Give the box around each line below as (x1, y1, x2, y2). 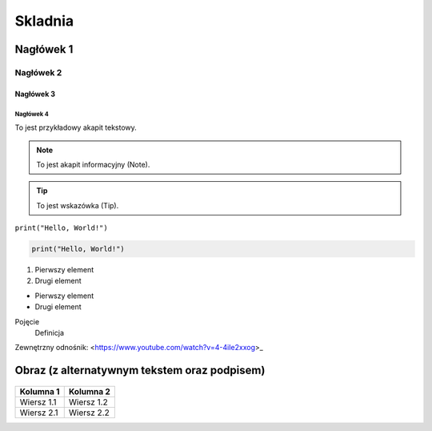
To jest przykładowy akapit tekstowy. (14, 123, 138, 132)
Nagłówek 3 (14, 89, 56, 99)
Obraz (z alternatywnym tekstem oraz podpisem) (14, 364, 266, 377)
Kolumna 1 (19, 385, 60, 397)
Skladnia (14, 12, 74, 30)
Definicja (34, 328, 64, 337)
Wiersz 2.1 (19, 407, 58, 418)
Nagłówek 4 (14, 110, 49, 118)
